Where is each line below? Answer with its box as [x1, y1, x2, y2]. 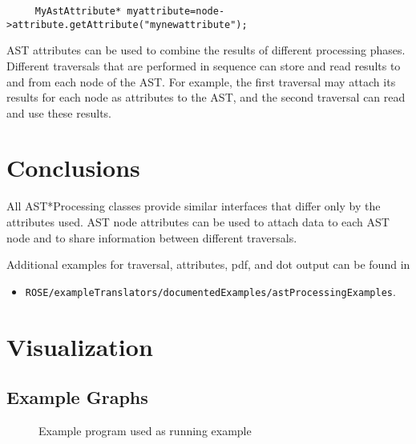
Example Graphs [6, 385, 148, 410]
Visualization [6, 330, 153, 362]
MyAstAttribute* [34, 6, 122, 17]
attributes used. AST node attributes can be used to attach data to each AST [6, 214, 390, 230]
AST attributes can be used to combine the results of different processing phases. [6, 42, 406, 58]
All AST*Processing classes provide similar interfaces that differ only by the [6, 198, 381, 214]
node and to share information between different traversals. [6, 229, 297, 246]
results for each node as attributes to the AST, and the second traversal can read [6, 89, 406, 106]
